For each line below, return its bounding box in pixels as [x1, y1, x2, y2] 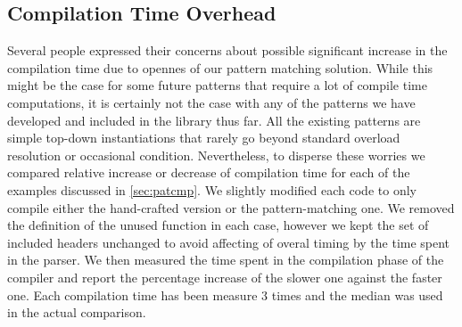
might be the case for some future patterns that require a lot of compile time [7, 76, 427, 94]
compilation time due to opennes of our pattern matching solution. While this [7, 58, 433, 77]
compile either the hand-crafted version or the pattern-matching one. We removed [7, 198, 455, 217]
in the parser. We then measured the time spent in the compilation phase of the [7, 250, 444, 269]
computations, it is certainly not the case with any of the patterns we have [7, 93, 416, 111]
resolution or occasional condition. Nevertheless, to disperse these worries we [7, 145, 425, 164]
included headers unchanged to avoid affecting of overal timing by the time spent [7, 233, 450, 251]
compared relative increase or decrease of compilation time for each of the [7, 163, 410, 182]
